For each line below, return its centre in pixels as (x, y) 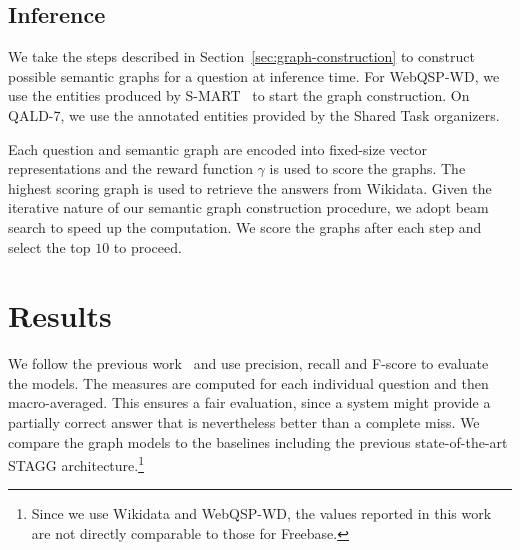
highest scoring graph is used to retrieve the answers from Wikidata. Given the (250, 187)
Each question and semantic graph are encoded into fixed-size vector (217, 148)
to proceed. (147, 246)
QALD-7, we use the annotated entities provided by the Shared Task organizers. (254, 114)
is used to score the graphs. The (367, 168)
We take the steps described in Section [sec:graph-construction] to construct (241, 56)
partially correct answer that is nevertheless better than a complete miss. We (244, 422)
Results (60, 315)
